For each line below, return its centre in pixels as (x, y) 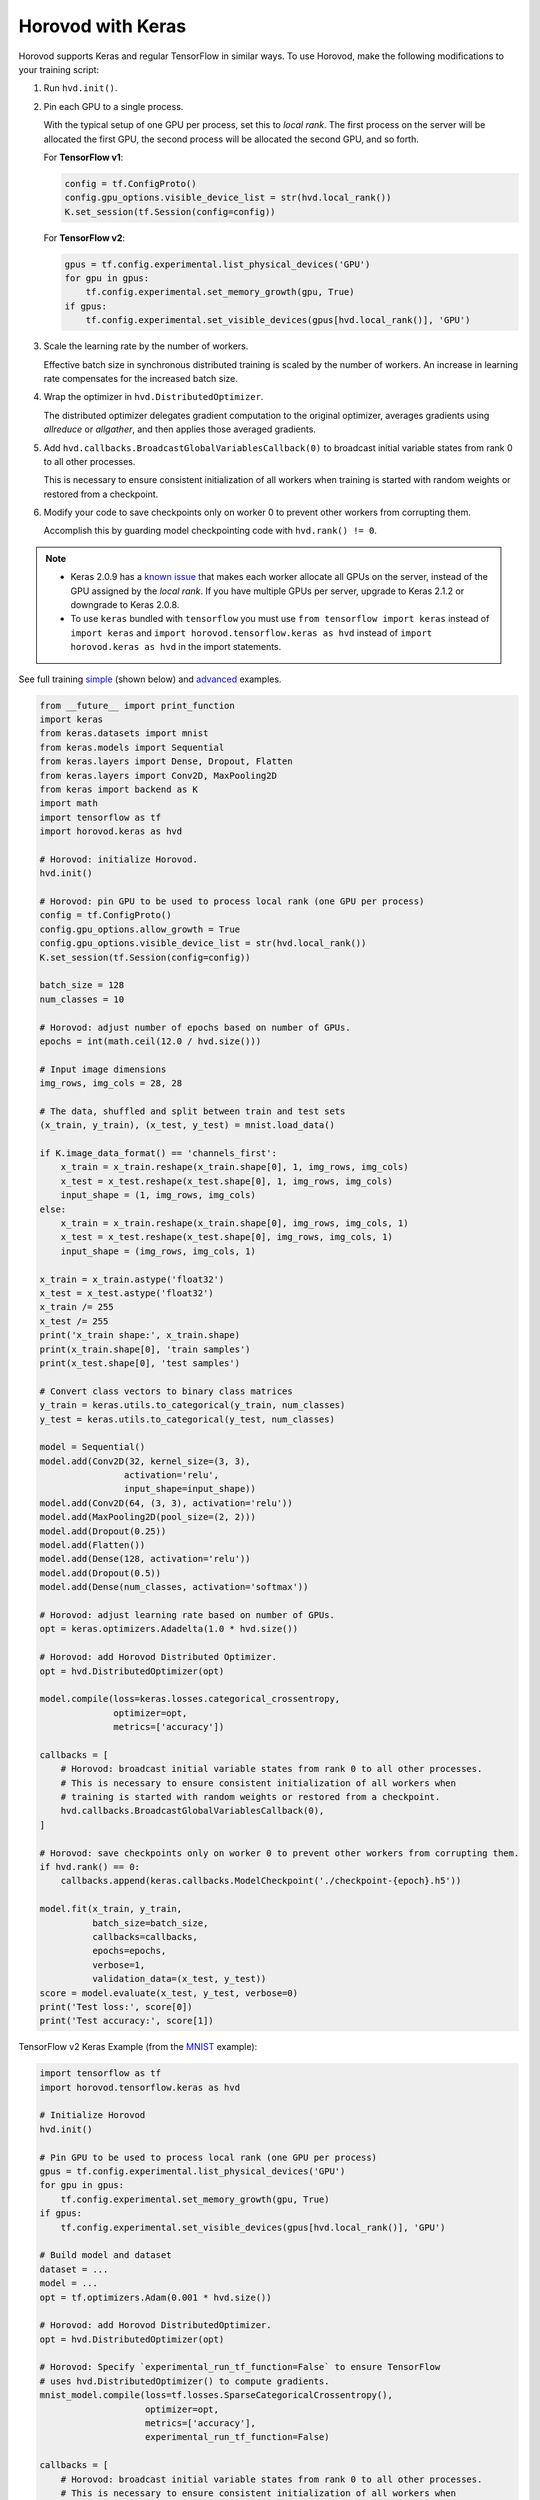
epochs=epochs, (129, 1951)
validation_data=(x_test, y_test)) (179, 1979)
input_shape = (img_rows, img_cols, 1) (158, 1251)
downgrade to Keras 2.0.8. (125, 605)
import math (69, 803)
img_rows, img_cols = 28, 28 (111, 1083)
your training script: (59, 69)
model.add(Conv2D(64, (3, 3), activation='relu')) (166, 1503)
